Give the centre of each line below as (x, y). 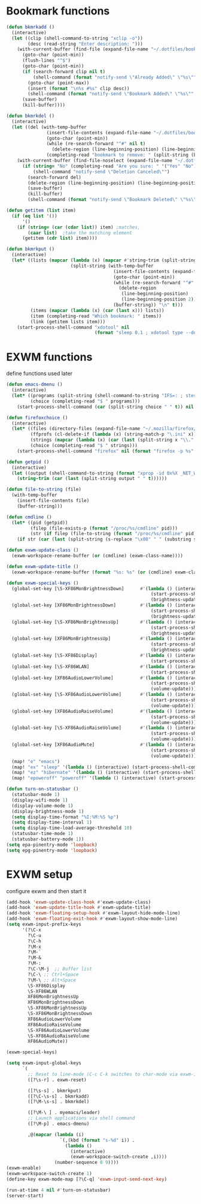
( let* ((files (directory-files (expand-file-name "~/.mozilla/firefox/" (105, 429)
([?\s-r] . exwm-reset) (57, 1080)
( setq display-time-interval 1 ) (52, 822)
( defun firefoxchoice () (37, 418)
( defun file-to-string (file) (44, 490)
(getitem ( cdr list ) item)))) (60, 238)
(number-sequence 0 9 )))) (86, 1163)
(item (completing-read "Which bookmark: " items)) (96, 316)
